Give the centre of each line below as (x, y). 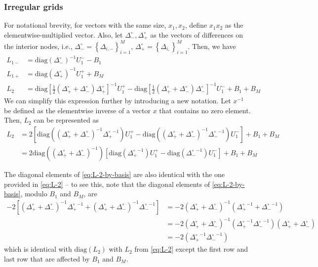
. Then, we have (212, 46)
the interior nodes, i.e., (38, 46)
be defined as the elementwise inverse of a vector (77, 110)
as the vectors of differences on (197, 34)
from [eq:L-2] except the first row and (191, 249)
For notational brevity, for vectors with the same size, (85, 25)
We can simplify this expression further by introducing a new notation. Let (118, 101)
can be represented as (66, 120)
